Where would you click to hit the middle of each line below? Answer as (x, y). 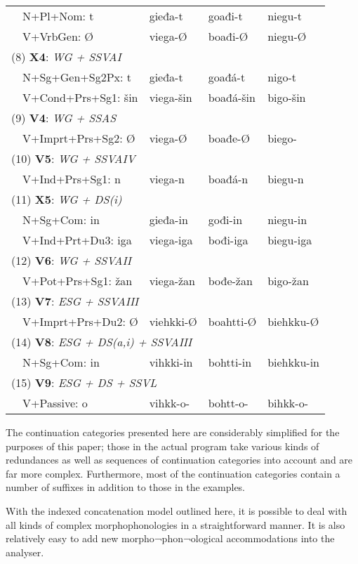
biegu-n (286, 179)
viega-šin (171, 97)
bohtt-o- (228, 403)
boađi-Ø (228, 36)
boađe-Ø (229, 138)
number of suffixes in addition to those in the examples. (126, 487)
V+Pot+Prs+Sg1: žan (78, 281)
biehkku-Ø (293, 321)
